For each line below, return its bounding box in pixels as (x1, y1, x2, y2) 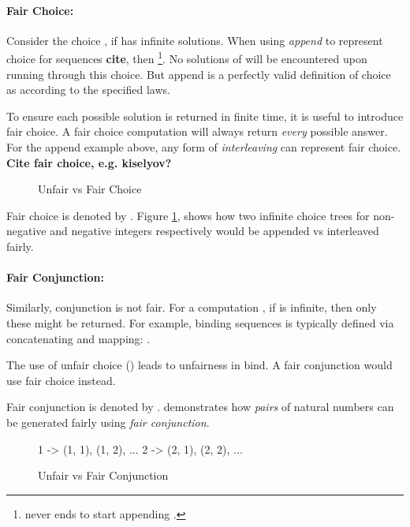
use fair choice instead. (6, 372, 116, 388)
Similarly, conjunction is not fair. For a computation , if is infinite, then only (6, 299, 377, 316)
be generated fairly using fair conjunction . (6, 413, 210, 430)
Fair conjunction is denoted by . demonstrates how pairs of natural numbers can (6, 398, 394, 415)
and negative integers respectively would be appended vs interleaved (50, 222, 379, 239)
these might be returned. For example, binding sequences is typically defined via (6, 314, 394, 331)
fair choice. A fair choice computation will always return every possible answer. (6, 123, 388, 140)
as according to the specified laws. (6, 81, 170, 98)
